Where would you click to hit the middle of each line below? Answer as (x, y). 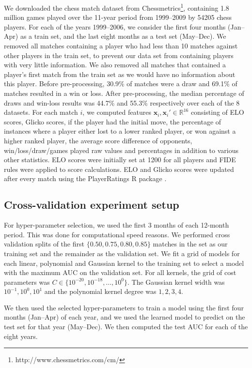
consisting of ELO (217, 112)
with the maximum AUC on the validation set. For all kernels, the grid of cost (120, 272)
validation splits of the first (44, 244)
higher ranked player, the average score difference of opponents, (98, 140)
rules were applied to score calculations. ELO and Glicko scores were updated (119, 169)
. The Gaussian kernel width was (176, 282)
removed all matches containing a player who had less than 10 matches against (121, 46)
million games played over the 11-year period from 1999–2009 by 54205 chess (118, 17)
